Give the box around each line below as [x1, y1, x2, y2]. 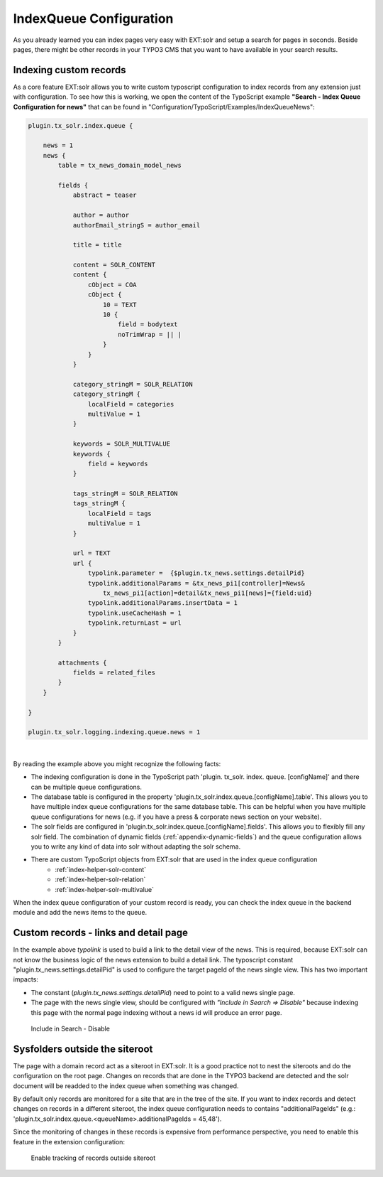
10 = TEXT [103, 301, 138, 308]
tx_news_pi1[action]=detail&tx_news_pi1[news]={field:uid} [103, 588, 313, 597]
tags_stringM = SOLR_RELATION [72, 490, 178, 498]
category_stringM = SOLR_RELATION [72, 380, 193, 388]
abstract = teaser [72, 191, 138, 199]
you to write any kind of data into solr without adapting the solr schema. [30, 842, 241, 851]
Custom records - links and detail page [13, 927, 188, 939]
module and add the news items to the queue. [13, 908, 148, 917]
